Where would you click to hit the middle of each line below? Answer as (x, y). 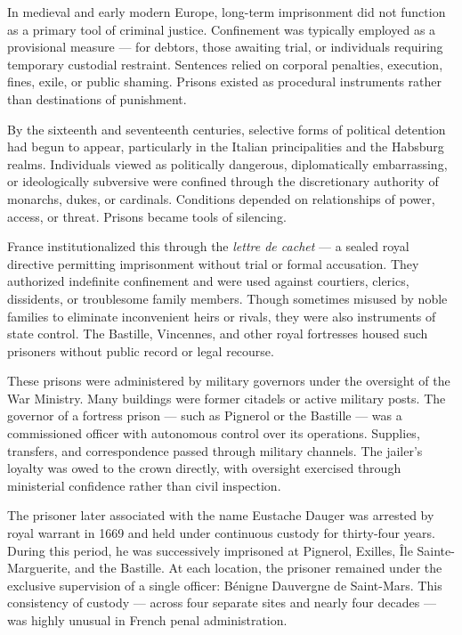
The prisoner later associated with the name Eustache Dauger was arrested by (221, 515)
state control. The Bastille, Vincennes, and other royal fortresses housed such (218, 334)
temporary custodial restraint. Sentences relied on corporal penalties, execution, (225, 64)
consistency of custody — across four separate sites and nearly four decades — (222, 602)
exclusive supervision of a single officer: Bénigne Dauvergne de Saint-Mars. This (225, 585)
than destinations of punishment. (97, 98)
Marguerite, (39, 568)
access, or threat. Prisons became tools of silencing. (147, 216)
